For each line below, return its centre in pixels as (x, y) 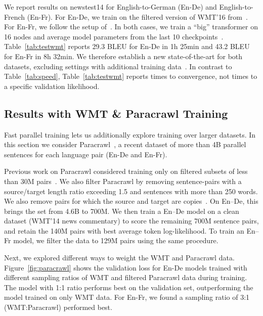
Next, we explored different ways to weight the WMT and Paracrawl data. (119, 258)
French (15, 16)
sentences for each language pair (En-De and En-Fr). (86, 154)
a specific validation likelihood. (52, 86)
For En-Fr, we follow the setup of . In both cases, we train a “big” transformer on (131, 27)
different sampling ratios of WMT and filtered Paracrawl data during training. (126, 277)
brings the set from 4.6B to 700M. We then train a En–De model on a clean (122, 211)
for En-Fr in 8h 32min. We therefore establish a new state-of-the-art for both (123, 56)
